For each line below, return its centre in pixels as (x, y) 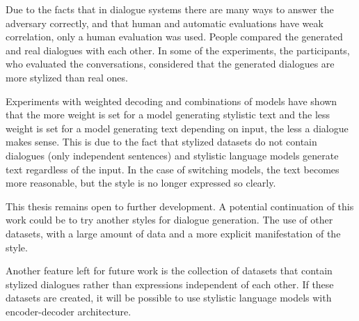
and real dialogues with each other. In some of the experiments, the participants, (178, 50)
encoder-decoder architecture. (69, 311)
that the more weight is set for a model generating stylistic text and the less (168, 115)
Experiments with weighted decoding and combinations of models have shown (171, 101)
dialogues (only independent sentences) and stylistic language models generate (172, 155)
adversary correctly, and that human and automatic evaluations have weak (165, 23)
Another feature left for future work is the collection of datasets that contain (169, 271)
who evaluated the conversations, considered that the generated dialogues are (170, 64)
